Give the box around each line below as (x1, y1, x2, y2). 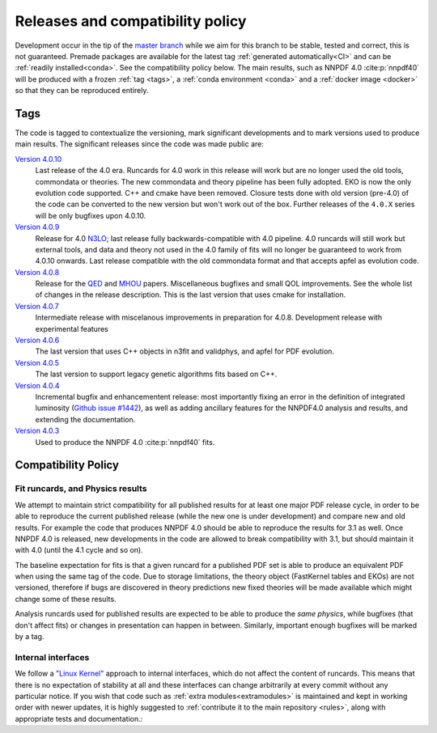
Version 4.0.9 (15, 222, 60, 232)
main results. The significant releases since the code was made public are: (15, 139, 265, 149)
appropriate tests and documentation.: (15, 714, 143, 723)
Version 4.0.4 (15, 380, 60, 390)
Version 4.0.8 (15, 267, 60, 277)
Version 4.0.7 (15, 301, 60, 311)
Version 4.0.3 (15, 426, 60, 436)
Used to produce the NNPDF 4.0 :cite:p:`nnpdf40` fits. (35, 437, 215, 447)
